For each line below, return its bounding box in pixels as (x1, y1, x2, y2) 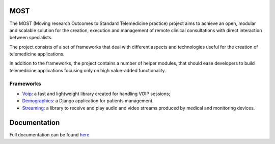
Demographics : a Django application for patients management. (22, 98, 154, 104)
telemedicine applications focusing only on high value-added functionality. (9, 67, 166, 73)
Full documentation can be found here (9, 131, 90, 137)
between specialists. (9, 35, 53, 41)
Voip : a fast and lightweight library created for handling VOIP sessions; (22, 91, 171, 97)
